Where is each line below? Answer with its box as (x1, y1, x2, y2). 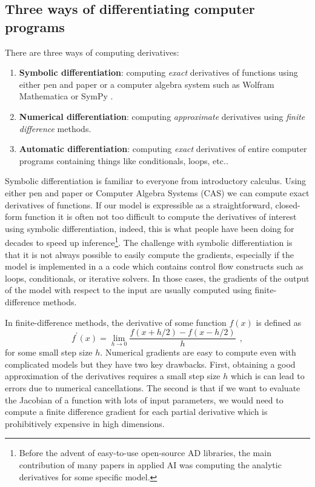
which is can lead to (230, 369, 305, 382)
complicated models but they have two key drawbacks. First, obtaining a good (5, 357, 296, 370)
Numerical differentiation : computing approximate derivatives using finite (19, 110, 305, 122)
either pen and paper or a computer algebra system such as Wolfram (19, 78, 274, 90)
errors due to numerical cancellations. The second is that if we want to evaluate (5, 381, 300, 394)
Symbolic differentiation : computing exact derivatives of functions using (19, 66, 298, 79)
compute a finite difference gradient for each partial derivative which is (5, 405, 268, 418)
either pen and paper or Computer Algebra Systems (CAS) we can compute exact (5, 186, 310, 199)
